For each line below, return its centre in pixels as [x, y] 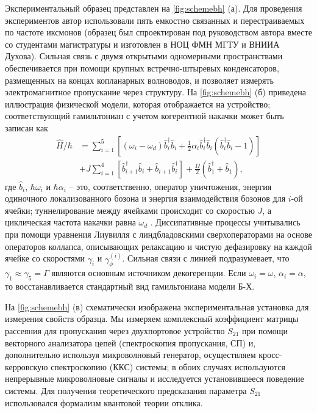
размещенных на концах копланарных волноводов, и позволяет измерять [140, 80]
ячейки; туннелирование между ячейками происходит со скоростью [130, 210]
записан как [27, 127]
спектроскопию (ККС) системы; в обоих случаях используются [168, 366]
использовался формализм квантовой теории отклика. [104, 402]
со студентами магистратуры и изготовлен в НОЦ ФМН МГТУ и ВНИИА [142, 44]
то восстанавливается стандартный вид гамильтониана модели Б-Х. [130, 286]
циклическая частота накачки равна [70, 222]
